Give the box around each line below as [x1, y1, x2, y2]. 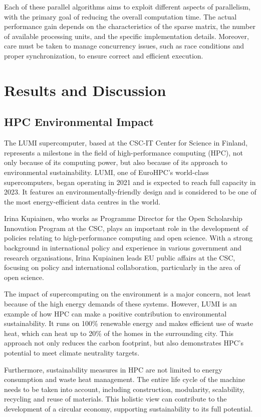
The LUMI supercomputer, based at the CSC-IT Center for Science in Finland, [4, 137, 248, 148]
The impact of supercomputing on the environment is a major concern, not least [4, 288, 251, 299]
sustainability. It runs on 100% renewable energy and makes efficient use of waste [4, 318, 253, 328]
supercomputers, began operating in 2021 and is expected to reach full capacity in [4, 176, 256, 187]
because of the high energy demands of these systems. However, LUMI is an [4, 298, 237, 309]
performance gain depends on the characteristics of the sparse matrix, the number [4, 21, 255, 31]
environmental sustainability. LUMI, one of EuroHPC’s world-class [4, 166, 209, 177]
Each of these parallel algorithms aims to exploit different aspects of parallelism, [4, 1, 250, 11]
